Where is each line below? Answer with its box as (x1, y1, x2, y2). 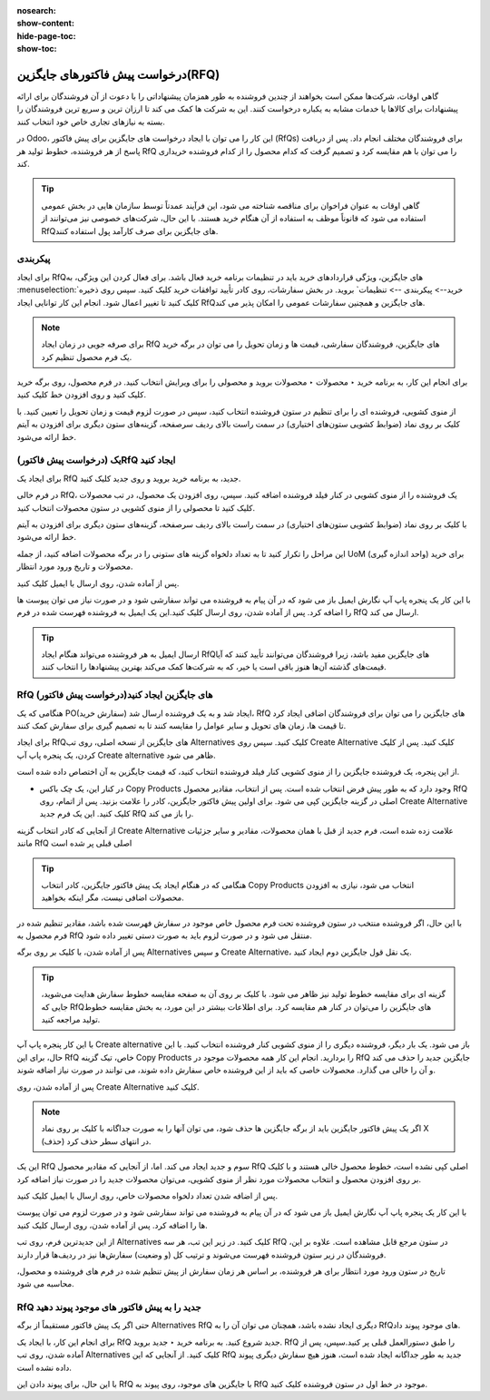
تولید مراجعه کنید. (41, 1014, 101, 1025)
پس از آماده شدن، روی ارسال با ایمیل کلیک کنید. (16, 577, 180, 589)
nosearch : (16, 5, 56, 15)
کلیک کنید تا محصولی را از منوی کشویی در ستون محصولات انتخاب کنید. (16, 502, 256, 513)
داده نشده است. (16, 1362, 73, 1373)
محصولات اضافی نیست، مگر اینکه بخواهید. (41, 892, 185, 903)
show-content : (16, 18, 74, 29)
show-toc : (16, 44, 57, 54)
